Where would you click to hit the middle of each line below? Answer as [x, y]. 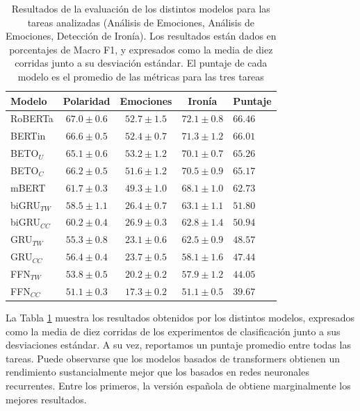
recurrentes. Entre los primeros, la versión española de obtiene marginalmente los [178, 385]
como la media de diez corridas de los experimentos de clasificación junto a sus [173, 331]
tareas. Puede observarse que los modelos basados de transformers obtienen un [173, 358]
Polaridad [87, 100]
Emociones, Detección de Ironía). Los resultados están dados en [141, 36]
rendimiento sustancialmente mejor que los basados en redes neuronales [157, 372]
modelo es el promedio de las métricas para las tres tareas [141, 76]
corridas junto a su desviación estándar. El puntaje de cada [141, 63]
